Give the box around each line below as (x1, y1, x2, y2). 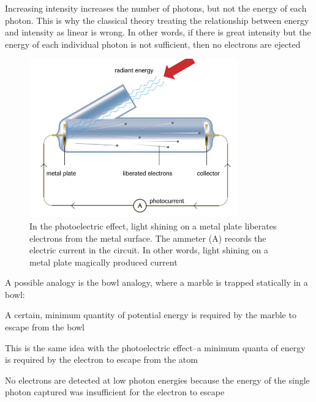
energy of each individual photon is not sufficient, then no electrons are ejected (5, 37, 301, 50)
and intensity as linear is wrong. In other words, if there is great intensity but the (5, 26, 311, 39)
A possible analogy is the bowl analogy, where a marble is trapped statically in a (5, 276, 308, 289)
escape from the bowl (5, 321, 85, 333)
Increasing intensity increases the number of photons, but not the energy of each (5, 2, 307, 14)
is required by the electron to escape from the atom (5, 353, 198, 366)
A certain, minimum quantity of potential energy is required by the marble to (5, 308, 296, 321)
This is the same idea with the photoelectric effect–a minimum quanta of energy (5, 341, 306, 354)
